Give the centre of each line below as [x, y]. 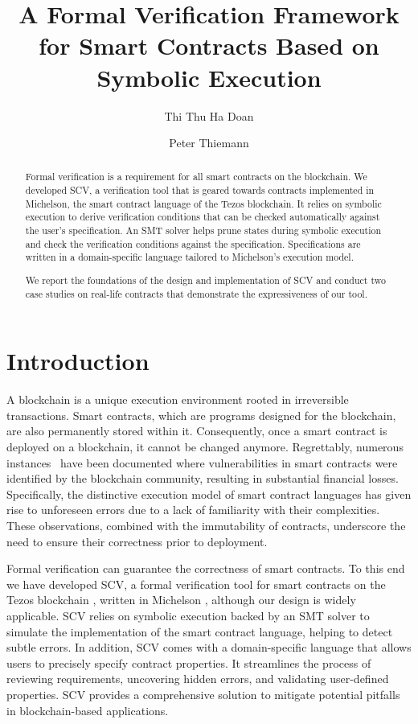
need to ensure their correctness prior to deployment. [137, 541]
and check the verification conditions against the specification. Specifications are [193, 243]
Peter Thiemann [209, 143]
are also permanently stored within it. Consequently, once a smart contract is [197, 431]
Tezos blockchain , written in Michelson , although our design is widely [181, 600]
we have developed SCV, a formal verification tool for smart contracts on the [196, 584]
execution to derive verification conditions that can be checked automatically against [203, 217]
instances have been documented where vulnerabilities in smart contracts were [202, 462]
